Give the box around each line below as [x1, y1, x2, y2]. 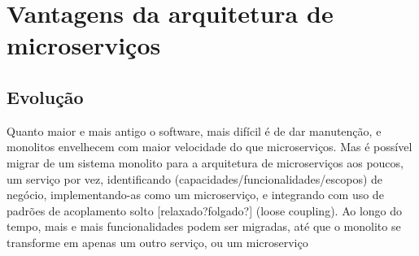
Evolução [7, 84, 84, 109]
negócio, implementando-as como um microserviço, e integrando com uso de [7, 186, 384, 203]
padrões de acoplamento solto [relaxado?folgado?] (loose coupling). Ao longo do [7, 202, 403, 219]
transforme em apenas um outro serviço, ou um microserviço [7, 233, 308, 250]
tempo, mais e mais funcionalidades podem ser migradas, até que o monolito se [7, 218, 401, 235]
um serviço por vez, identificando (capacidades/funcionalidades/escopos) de [7, 170, 383, 187]
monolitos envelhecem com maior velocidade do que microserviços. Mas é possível [7, 138, 412, 155]
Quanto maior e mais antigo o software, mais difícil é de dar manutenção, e [7, 122, 382, 139]
